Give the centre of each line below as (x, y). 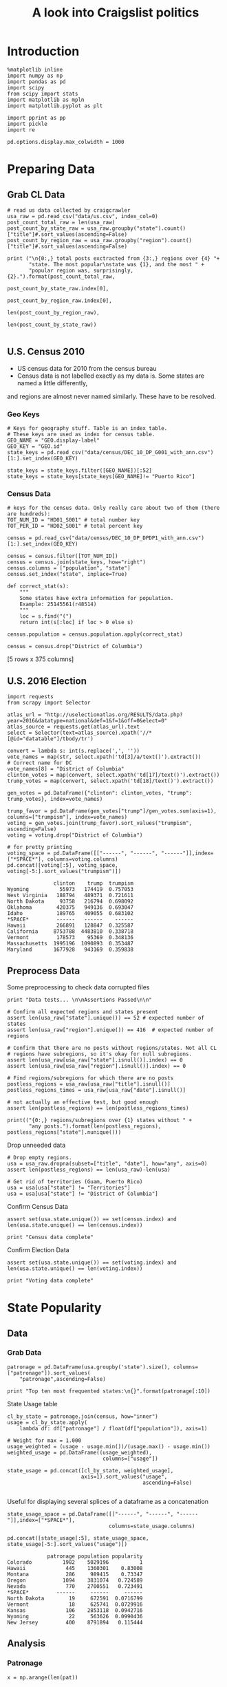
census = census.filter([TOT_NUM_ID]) (63, 556)
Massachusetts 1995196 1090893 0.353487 (71, 944)
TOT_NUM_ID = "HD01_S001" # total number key (73, 520)
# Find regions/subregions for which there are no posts (90, 1078)
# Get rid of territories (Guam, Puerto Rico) (75, 1181)
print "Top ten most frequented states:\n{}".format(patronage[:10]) (109, 1391)
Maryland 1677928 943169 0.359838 (71, 950)
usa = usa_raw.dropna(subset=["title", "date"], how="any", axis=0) (107, 1163)
